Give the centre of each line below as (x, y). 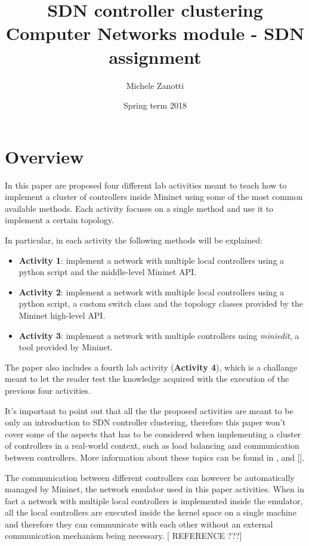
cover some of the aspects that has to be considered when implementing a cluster (153, 434)
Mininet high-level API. (62, 315)
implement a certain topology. (59, 220)
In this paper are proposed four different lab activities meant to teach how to (146, 185)
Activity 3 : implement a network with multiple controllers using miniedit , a (159, 335)
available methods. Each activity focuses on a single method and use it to (139, 208)
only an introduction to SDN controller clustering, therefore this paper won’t (145, 422)
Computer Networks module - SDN (155, 33)
